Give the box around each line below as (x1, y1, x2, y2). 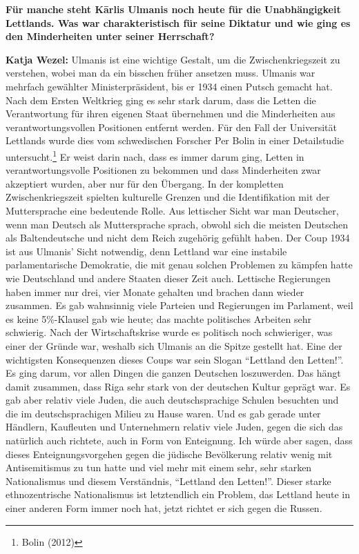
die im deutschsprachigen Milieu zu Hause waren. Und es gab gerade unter (6, 406, 321, 420)
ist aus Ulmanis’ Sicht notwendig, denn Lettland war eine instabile (6, 244, 287, 258)
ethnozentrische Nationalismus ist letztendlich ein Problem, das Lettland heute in (6, 487, 351, 502)
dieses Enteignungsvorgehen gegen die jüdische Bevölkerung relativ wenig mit (6, 446, 333, 461)
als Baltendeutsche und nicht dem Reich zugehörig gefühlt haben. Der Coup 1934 (6, 230, 350, 245)
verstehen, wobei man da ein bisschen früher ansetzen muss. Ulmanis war (6, 66, 316, 80)
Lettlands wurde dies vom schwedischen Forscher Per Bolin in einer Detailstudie (6, 133, 345, 148)
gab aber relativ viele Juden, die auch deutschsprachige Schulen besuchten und (6, 393, 339, 407)
